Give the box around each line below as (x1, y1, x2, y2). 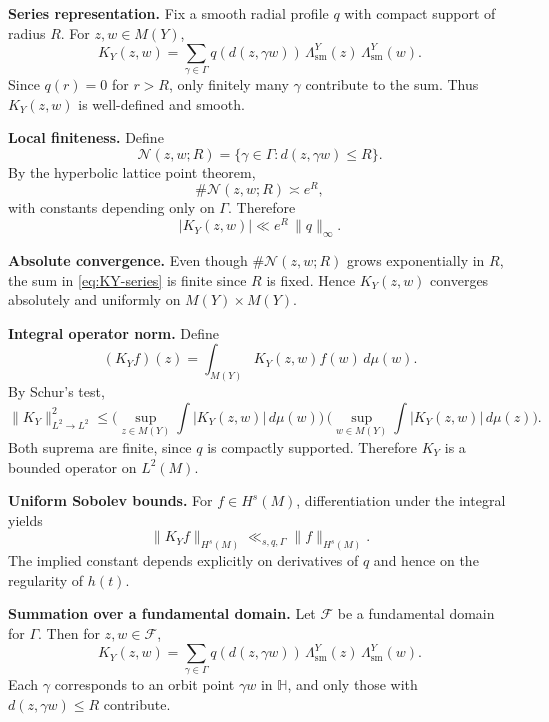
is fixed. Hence (266, 269, 356, 290)
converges (430, 269, 489, 290)
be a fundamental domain (337, 603, 495, 624)
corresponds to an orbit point (54, 674, 235, 695)
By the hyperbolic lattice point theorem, (8, 161, 256, 182)
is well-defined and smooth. (78, 93, 245, 114)
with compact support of (344, 3, 496, 23)
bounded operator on (8, 456, 137, 477)
